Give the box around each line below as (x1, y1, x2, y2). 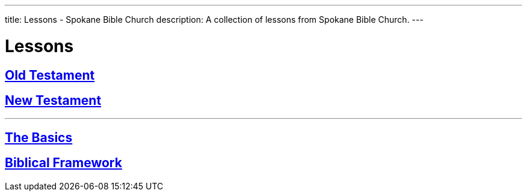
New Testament (5, 92, 102, 108)
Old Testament (5, 67, 95, 83)
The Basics (5, 129, 73, 145)
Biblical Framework (5, 155, 122, 171)
